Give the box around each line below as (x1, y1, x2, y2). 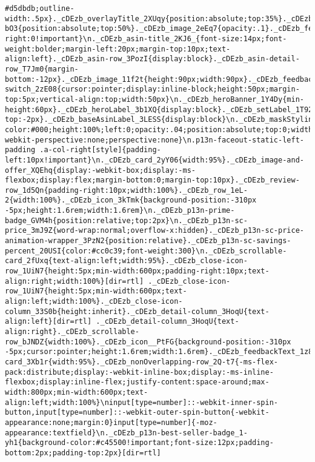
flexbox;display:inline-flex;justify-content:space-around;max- (5, 378, 270, 387)
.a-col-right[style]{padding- (39, 146, 161, 155)
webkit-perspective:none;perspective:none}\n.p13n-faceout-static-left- (5, 135, 304, 144)
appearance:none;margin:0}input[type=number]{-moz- (5, 418, 217, 427)
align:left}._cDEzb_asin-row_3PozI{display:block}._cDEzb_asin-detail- (5, 55, 300, 64)
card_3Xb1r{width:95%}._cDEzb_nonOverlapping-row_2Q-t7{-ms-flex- (5, 357, 279, 366)
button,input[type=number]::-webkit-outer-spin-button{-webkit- (5, 408, 270, 417)
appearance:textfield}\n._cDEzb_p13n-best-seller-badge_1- (5, 428, 248, 437)
